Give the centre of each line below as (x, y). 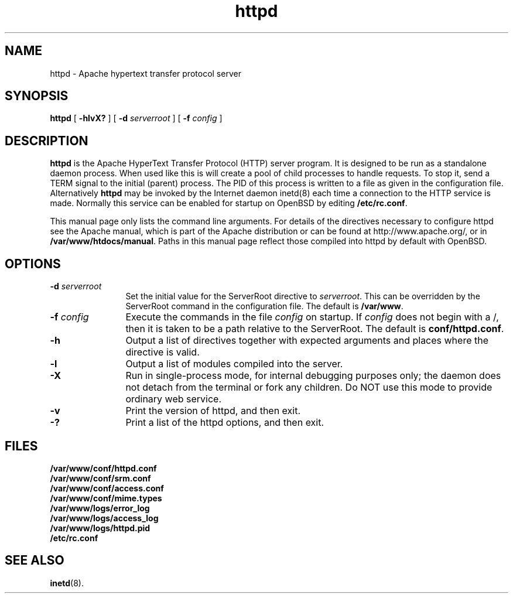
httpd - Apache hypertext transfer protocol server (146, 73)
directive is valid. (163, 352)
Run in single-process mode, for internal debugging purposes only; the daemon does (313, 376)
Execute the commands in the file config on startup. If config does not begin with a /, (312, 317)
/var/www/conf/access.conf (107, 488)
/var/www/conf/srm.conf (100, 478)
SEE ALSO (35, 561)
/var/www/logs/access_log (104, 518)
